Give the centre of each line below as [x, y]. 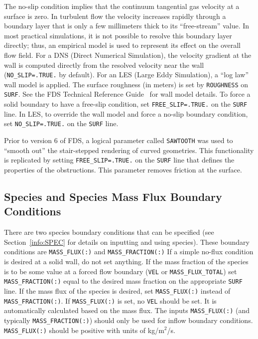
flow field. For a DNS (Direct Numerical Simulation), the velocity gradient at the [128, 55]
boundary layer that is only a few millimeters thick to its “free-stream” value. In [127, 26]
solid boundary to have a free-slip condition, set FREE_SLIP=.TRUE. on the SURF [126, 104]
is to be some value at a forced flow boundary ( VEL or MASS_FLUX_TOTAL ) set [121, 271]
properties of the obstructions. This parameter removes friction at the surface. [123, 169]
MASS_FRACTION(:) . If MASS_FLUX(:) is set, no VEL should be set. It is [110, 300]
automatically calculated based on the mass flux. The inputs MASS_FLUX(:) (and [127, 310]
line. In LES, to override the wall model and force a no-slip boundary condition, [126, 113]
